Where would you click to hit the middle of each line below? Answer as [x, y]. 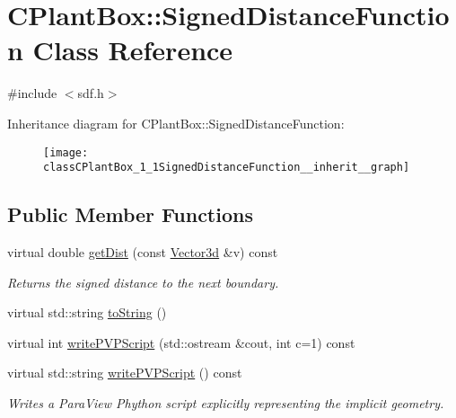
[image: [66, 152]
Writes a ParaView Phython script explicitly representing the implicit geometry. [226, 402]
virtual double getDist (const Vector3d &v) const [143, 252]
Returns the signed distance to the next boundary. [143, 282]
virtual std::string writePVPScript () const [125, 373]
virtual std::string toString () [87, 312]
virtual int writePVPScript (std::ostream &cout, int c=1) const [181, 342]
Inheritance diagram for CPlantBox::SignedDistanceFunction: [176, 123]
